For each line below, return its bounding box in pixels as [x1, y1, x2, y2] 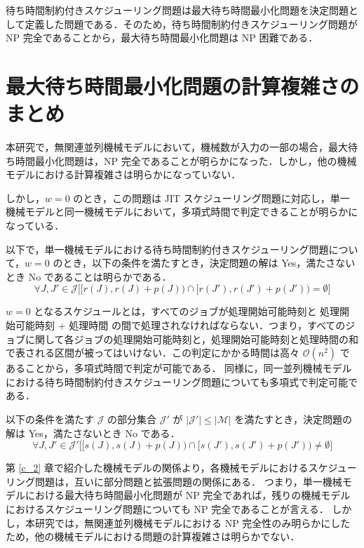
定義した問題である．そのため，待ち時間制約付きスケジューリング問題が [25, 16, 358, 31]
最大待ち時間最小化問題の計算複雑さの [6, 71, 360, 100]
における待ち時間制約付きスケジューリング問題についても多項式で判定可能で [6, 374, 358, 389]
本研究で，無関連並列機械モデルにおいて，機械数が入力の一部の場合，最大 [6, 140, 349, 154]
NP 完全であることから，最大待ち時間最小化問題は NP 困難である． [6, 30, 318, 45]
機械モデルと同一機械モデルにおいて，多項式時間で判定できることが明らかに [6, 204, 358, 219]
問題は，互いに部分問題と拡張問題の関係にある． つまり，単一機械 [34, 474, 342, 488]
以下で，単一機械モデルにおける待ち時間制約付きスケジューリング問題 [6, 241, 329, 256]
